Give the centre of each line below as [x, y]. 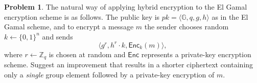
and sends [57, 36]
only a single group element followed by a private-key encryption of [109, 74]
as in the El [230, 16]
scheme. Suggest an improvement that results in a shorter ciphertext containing [129, 65]
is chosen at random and [87, 54]
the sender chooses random [186, 27]
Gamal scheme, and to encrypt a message [69, 27]
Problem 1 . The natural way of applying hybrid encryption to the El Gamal [126, 7]
